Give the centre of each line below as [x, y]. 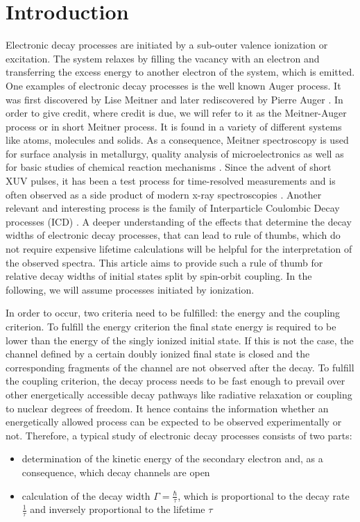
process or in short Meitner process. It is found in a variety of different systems [174, 126]
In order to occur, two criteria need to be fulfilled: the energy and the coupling [173, 313]
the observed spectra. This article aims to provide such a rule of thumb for [164, 262]
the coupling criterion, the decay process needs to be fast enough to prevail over [175, 381]
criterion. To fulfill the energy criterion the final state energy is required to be [171, 326]
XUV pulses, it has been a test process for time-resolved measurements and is [171, 181]
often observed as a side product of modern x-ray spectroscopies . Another [164, 194]
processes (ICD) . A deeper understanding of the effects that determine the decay [179, 221]
